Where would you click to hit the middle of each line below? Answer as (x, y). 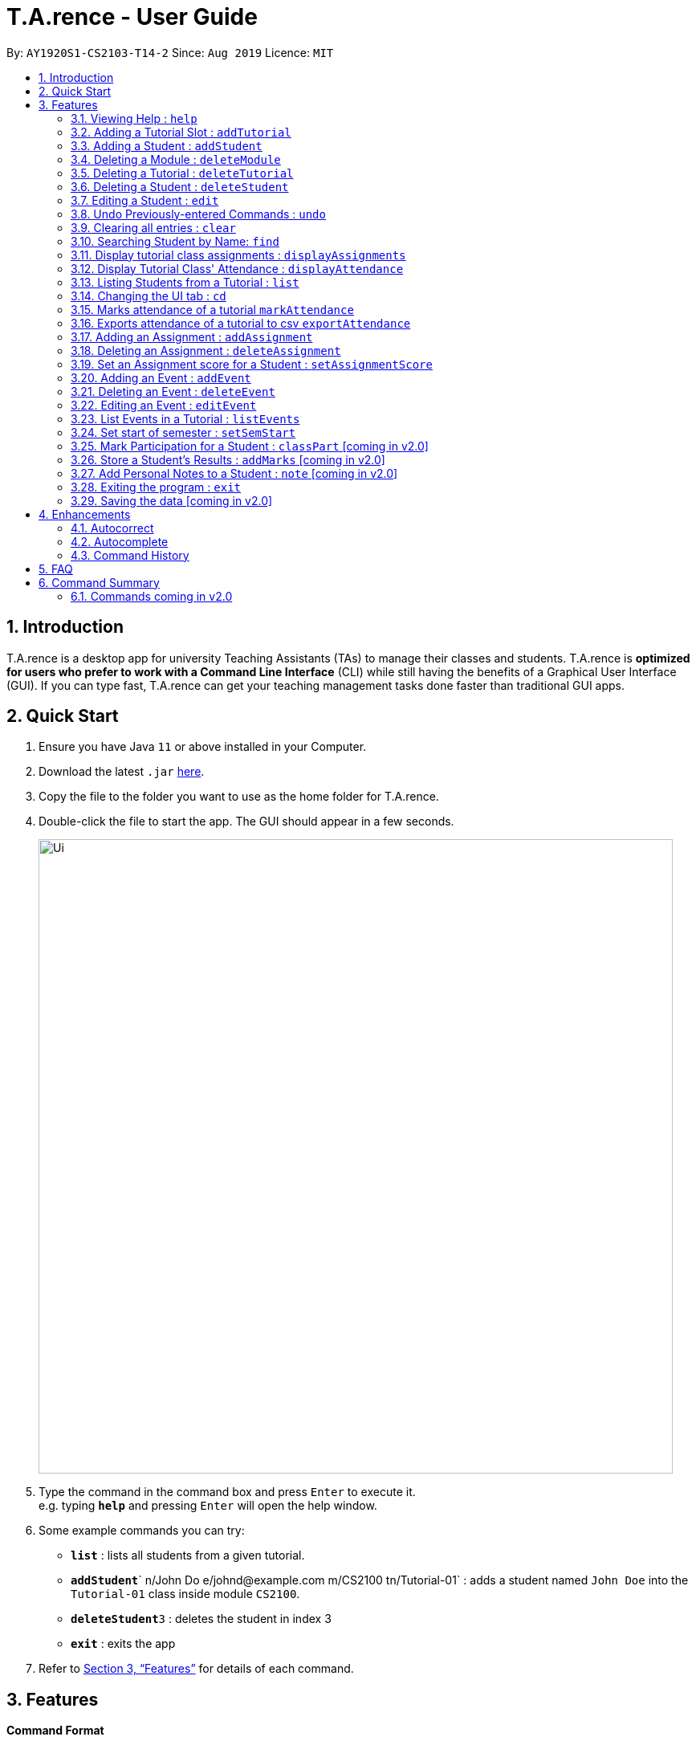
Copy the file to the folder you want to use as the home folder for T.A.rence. (239, 797)
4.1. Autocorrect (112, 528)
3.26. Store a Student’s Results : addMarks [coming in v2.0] (228, 459)
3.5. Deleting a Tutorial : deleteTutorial (182, 173)
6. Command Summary (99, 582)
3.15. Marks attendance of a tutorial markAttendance (212, 309)
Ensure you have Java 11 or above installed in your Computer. (203, 747)
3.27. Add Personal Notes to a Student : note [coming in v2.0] (234, 473)
